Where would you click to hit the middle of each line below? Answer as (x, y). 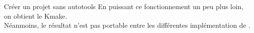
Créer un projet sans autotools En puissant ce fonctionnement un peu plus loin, (124, 6)
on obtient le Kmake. (36, 16)
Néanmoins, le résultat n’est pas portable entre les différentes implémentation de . (127, 25)
